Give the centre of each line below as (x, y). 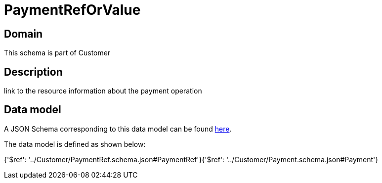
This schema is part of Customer (57, 53)
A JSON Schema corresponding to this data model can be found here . (118, 129)
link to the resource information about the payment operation (103, 91)
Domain (23, 34)
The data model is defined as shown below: (75, 144)
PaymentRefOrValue (72, 10)
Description (33, 72)
